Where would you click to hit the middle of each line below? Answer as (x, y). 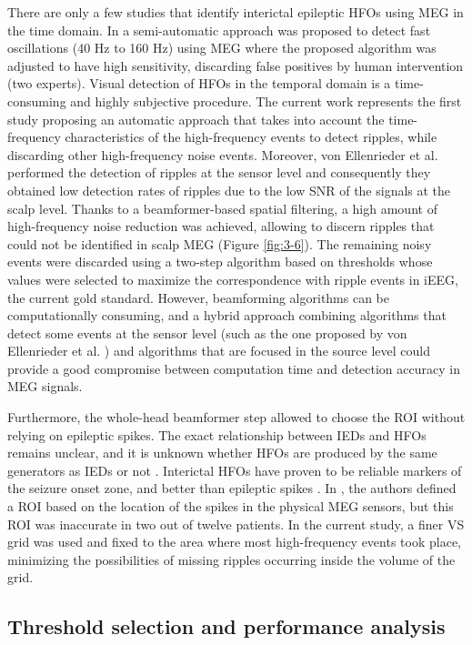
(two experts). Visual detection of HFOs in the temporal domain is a (199, 83)
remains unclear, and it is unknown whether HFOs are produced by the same (222, 453)
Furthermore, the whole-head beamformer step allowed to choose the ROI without (236, 417)
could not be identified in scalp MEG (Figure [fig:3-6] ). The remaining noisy (220, 243)
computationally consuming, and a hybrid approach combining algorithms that (227, 315)
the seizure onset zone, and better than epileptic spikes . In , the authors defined (232, 488)
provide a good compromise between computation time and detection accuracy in (234, 368)
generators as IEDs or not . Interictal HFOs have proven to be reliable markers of (235, 470)
